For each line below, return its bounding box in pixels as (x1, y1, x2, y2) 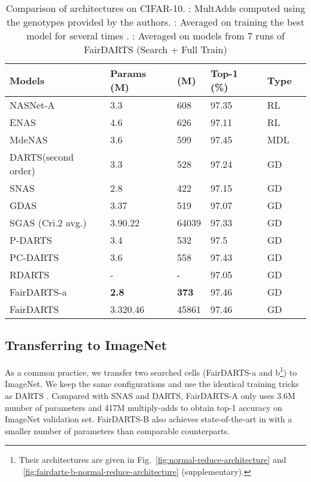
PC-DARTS (10, 250, 59, 264)
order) (10, 164, 35, 177)
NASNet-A (10, 98, 55, 112)
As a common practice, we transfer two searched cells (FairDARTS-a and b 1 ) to (5, 364, 297, 378)
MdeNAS (10, 133, 48, 146)
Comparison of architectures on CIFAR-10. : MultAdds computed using (5, 1, 306, 15)
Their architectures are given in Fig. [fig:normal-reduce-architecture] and (19, 453, 286, 466)
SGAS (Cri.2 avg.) (10, 216, 87, 229)
